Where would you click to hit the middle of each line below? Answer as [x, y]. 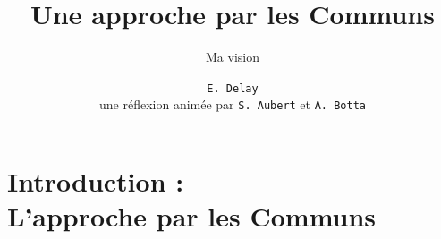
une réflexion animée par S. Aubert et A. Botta [233, 104]
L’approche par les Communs [192, 216]
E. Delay [233, 88]
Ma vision [233, 57]
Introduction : [96, 181]
